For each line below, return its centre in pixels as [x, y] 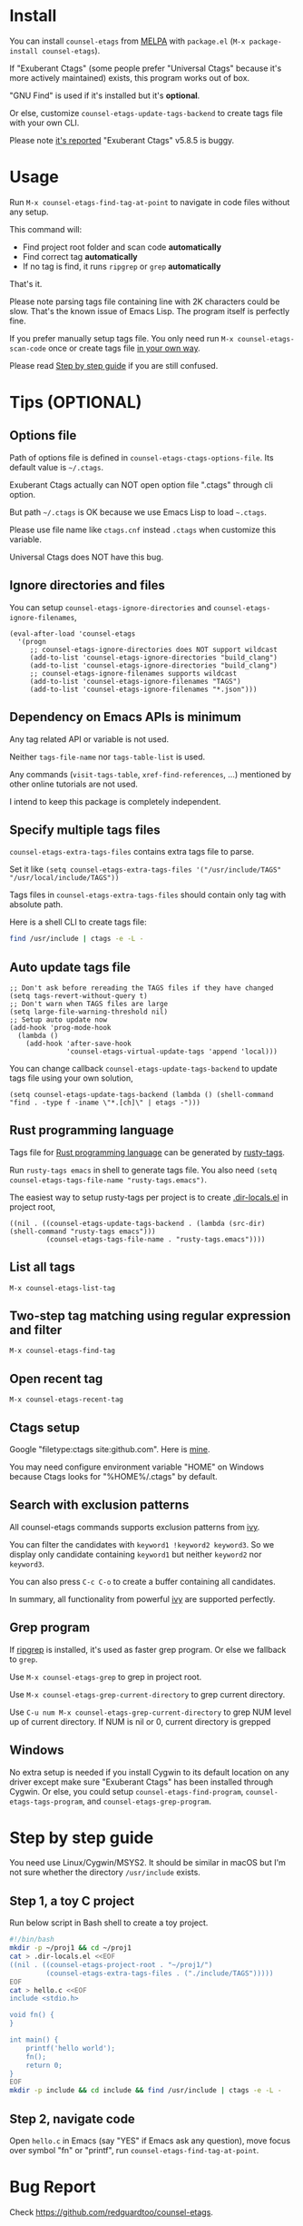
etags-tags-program [46, 1802]
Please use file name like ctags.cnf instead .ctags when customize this [143, 529]
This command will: [46, 229]
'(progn [32, 641]
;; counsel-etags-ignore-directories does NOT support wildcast [154, 649]
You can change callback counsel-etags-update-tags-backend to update [144, 1068]
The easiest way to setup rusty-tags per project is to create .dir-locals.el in [149, 1197]
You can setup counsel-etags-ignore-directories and [110, 607]
